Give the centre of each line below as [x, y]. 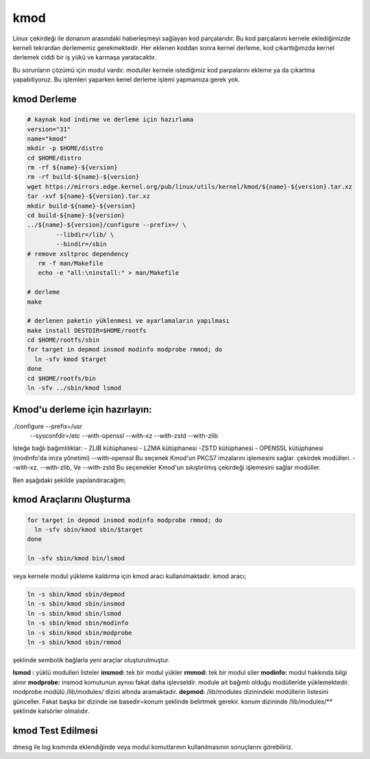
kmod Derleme [45, 99]
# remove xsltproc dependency [78, 254]
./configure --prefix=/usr [47, 426]
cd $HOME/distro [54, 158]
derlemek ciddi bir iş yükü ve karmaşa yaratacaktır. [85, 58]
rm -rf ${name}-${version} [72, 167]
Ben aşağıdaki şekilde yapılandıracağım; [69, 480]
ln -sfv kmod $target [71, 359]
